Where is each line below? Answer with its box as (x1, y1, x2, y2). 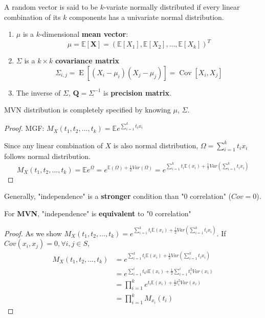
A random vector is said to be (4, 2, 98, 12)
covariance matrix (55, 55, 120, 66)
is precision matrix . (103, 87, 171, 98)
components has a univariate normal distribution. (69, 11, 224, 22)
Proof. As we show (4, 228, 62, 238)
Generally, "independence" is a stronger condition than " (4, 191, 184, 201)
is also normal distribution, (113, 140, 198, 150)
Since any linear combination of (4, 140, 103, 150)
